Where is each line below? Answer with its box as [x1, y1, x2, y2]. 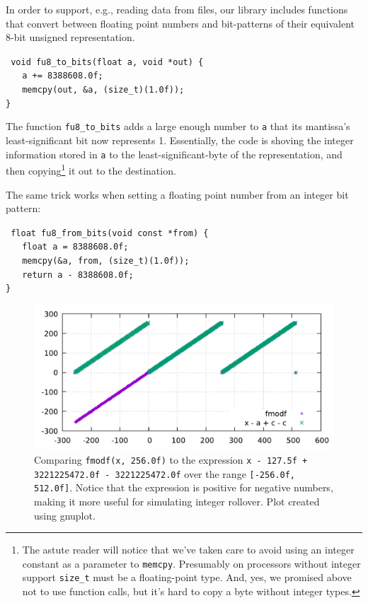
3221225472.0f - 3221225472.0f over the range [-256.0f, [34, 466, 295, 481]
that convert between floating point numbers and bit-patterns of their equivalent [6, 16, 355, 30]
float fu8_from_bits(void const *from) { [11, 228, 209, 238]
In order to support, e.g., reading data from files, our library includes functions [6, 2, 348, 16]
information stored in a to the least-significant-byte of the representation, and [6, 146, 343, 161]
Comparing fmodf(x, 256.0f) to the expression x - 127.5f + [34, 452, 308, 467]
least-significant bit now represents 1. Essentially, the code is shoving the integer [6, 133, 354, 148]
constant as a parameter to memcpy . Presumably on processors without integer [22, 556, 361, 570]
